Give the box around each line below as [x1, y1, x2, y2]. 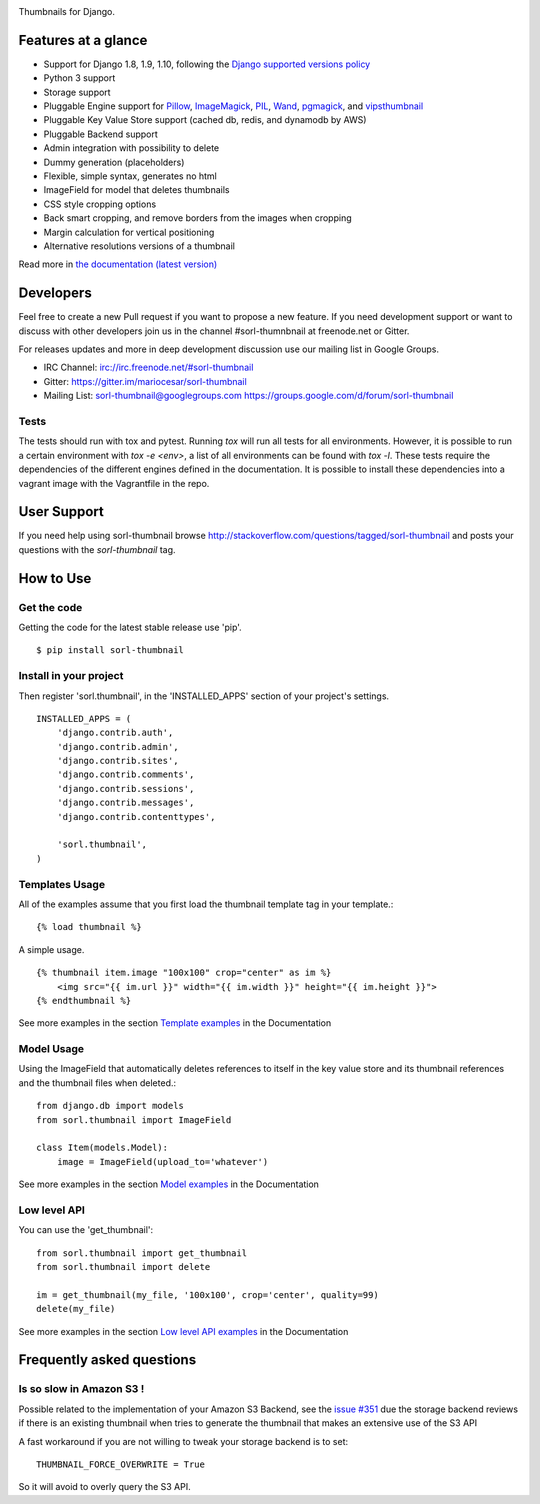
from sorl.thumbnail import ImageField [36, 1114, 232, 1125]
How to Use [18, 570, 92, 587]
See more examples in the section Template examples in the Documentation [18, 1017, 332, 1029]
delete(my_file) [36, 1303, 116, 1315]
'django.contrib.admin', [56, 741, 179, 752]
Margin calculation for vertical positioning [43, 226, 215, 238]
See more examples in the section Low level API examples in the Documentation [18, 1325, 349, 1337]
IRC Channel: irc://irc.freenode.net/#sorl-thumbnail [43, 361, 254, 374]
